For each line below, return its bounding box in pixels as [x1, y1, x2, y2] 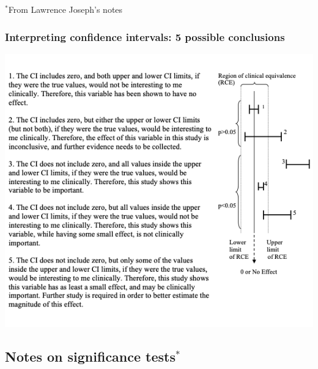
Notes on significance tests [5, 347, 176, 366]
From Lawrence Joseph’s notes [8, 3, 123, 15]
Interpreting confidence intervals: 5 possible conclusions [5, 29, 285, 44]
